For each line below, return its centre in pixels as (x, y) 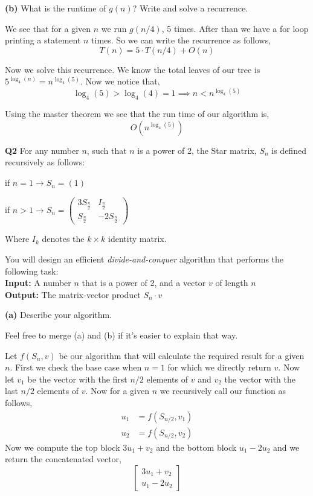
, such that (107, 150)
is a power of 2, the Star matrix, (197, 150)
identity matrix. (137, 239)
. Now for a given (117, 391)
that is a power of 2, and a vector (144, 283)
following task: (32, 271)
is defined (289, 150)
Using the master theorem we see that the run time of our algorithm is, (137, 114)
